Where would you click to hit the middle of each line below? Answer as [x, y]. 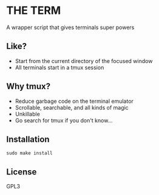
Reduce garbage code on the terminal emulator [74, 101]
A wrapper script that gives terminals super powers [70, 27]
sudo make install [29, 153]
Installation [28, 139]
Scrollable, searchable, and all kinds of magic [72, 107]
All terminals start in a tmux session [59, 67]
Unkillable [28, 114]
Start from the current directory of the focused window [84, 61]
